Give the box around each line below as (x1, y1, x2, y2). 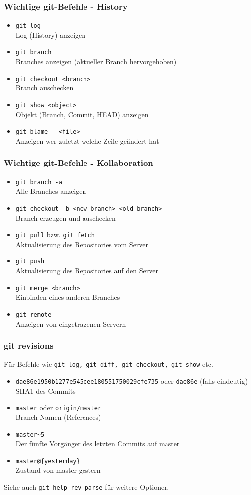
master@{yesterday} (15, 457, 80, 465)
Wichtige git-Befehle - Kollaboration (4, 157, 153, 169)
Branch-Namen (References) (15, 412, 101, 422)
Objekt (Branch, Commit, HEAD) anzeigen (15, 109, 149, 119)
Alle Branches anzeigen (15, 186, 86, 196)
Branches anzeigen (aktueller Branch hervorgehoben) (15, 56, 177, 67)
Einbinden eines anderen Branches (15, 292, 120, 302)
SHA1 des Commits (15, 385, 76, 396)
